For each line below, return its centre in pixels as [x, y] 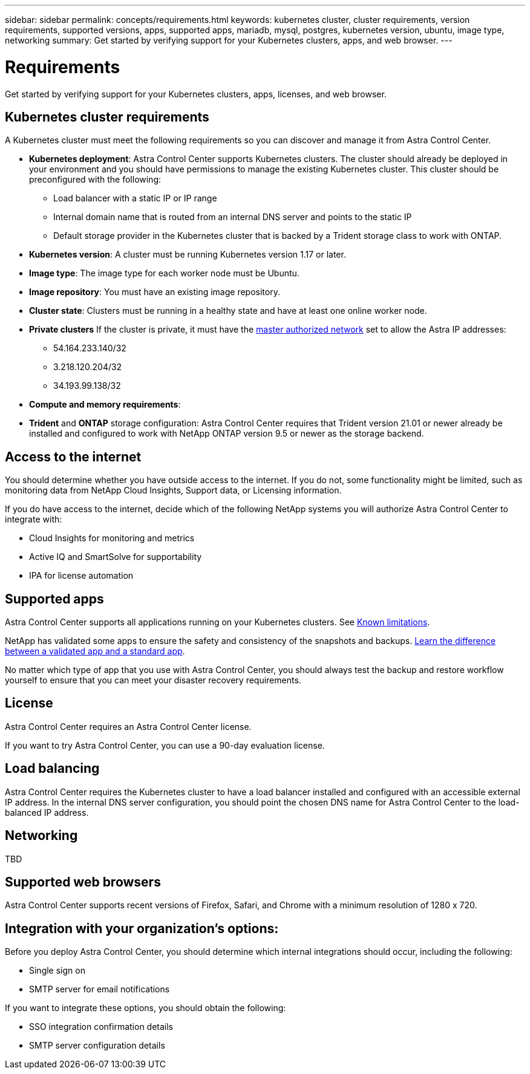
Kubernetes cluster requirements [107, 117]
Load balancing [52, 769]
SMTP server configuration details [97, 1046]
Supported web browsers [83, 882]
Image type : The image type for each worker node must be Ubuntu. [164, 273]
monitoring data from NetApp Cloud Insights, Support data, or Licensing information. [173, 490]
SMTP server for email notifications [100, 989]
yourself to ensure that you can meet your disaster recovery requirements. [153, 680]
